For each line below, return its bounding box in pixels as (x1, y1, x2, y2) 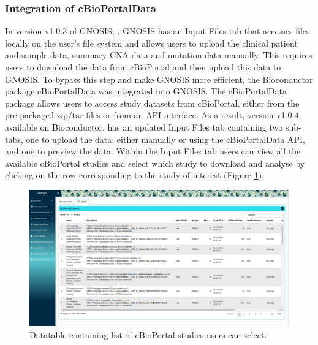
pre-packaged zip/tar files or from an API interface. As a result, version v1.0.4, (5, 108, 301, 121)
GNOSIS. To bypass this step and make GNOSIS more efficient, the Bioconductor (5, 72, 313, 85)
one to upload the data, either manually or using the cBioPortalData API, (26, 132, 305, 145)
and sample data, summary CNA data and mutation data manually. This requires (5, 48, 312, 61)
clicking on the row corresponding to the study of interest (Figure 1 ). (5, 169, 264, 181)
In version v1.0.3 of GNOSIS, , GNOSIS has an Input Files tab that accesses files (5, 25, 310, 37)
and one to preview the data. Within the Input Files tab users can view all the (5, 145, 301, 157)
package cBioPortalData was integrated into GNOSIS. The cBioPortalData (5, 85, 287, 97)
